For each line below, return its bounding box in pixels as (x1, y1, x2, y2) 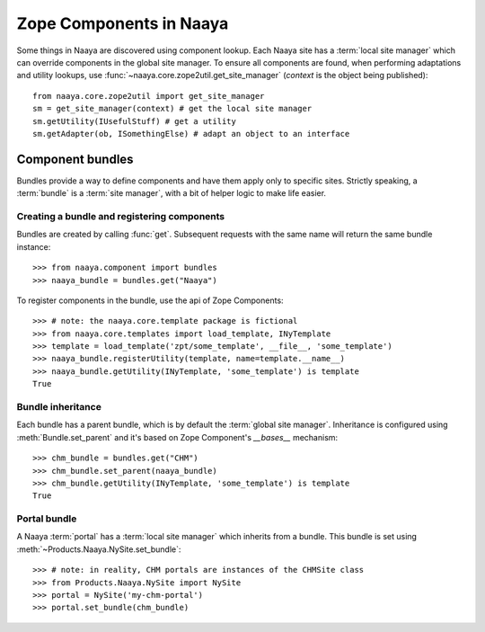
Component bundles (16, 151, 134, 166)
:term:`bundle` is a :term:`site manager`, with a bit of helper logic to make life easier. (16, 188, 327, 199)
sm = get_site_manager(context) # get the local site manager (32, 103, 313, 114)
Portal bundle (16, 512, 77, 525)
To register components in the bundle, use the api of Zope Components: (16, 295, 284, 306)
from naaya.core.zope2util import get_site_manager (32, 91, 265, 101)
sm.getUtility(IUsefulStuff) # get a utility (32, 116, 237, 126)
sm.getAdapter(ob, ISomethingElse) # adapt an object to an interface (32, 129, 350, 138)
